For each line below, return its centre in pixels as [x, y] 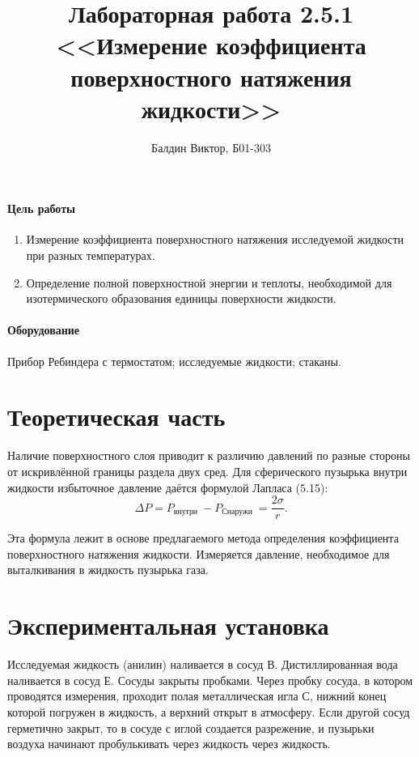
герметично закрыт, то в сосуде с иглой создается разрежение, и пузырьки [191, 727]
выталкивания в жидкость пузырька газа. [108, 570]
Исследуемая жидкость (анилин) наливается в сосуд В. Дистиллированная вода [203, 664]
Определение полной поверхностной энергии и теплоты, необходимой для [209, 282]
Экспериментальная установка [168, 625]
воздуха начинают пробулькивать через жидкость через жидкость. [169, 744]
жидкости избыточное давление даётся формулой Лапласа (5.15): [168, 487]
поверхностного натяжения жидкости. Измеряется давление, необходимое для [199, 553]
